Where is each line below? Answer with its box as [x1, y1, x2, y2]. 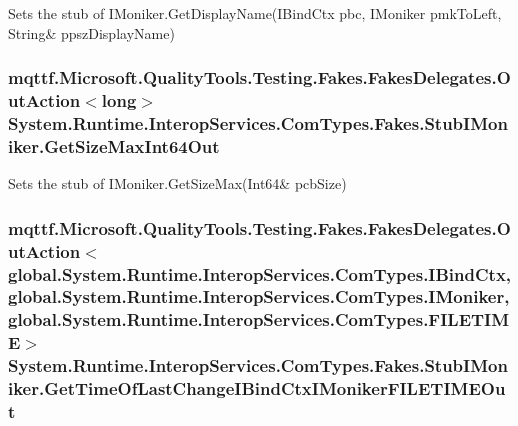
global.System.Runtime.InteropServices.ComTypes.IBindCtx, [8, 261, 512, 286]
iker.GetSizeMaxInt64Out [8, 133, 220, 158]
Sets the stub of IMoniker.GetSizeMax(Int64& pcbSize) [8, 173, 347, 194]
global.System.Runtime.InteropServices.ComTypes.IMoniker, [8, 284, 510, 309]
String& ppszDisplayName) [8, 22, 175, 43]
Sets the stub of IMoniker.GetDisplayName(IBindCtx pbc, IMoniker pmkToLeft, [8, 3, 502, 23]
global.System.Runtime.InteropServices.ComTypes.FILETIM [8, 307, 510, 332]
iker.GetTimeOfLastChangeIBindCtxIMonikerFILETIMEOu [8, 376, 506, 401]
